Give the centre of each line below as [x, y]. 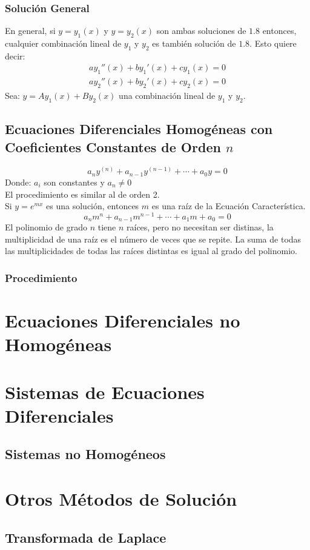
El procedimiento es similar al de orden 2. [82, 194]
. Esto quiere [273, 43]
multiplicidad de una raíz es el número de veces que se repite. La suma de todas [153, 239]
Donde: [18, 182]
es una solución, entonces [93, 206]
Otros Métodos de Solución [121, 498]
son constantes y [74, 182]
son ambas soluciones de [201, 31]
